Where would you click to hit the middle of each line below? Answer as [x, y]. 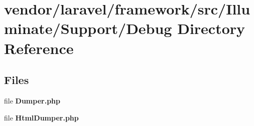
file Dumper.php [32, 100]
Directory [211, 28]
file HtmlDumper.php [41, 117]
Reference [39, 48]
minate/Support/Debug [88, 28]
